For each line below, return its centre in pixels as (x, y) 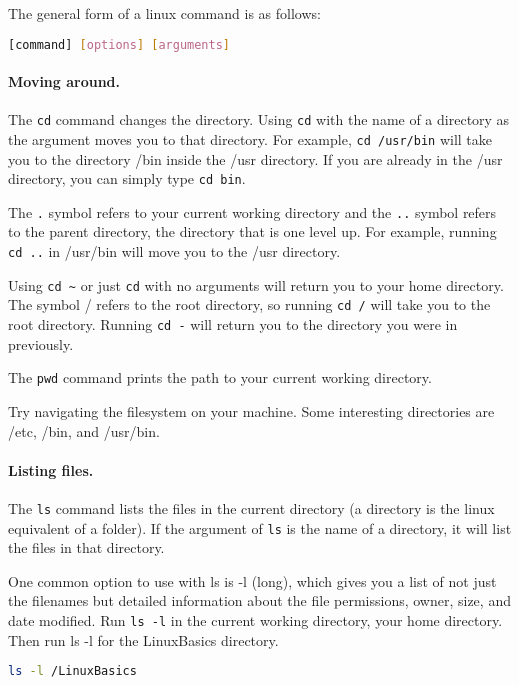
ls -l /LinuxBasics (72, 671)
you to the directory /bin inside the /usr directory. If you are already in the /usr (255, 158)
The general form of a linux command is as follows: (164, 13)
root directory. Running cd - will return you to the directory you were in (233, 324)
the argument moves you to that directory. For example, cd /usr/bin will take (250, 138)
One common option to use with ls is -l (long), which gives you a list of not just (252, 580)
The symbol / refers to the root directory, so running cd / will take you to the (249, 304)
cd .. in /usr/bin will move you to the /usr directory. (174, 251)
